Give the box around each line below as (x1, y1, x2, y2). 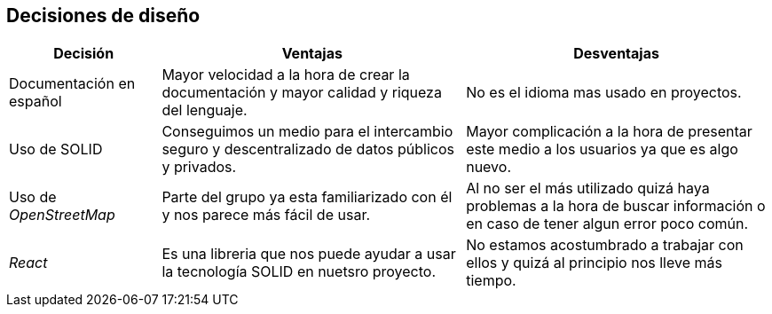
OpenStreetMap (9, 206, 115, 224)
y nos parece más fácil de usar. (161, 206, 371, 224)
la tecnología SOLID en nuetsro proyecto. (161, 263, 437, 281)
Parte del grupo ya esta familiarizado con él (161, 188, 453, 207)
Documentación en (9, 75, 136, 93)
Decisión (53, 44, 114, 63)
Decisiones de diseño (6, 4, 201, 27)
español (9, 92, 62, 111)
